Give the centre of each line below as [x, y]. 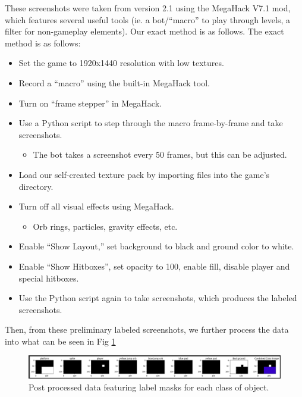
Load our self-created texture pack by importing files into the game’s [144, 174]
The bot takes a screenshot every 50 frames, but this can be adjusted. [160, 154]
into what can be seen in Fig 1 [60, 341]
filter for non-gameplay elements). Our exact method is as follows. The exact [144, 31]
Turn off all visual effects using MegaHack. [96, 206]
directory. [36, 186]
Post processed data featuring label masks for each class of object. [149, 387]
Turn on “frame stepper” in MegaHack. [90, 103]
